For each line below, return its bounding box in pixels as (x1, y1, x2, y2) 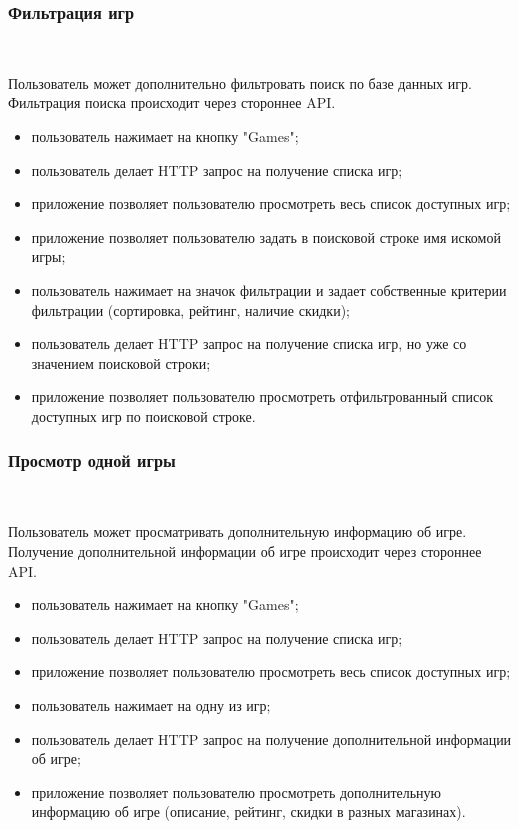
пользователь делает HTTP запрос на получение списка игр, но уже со (31, 333, 467, 354)
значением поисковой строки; (31, 352, 211, 373)
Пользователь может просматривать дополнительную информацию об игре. (8, 521, 467, 542)
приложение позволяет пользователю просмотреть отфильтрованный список (31, 386, 494, 407)
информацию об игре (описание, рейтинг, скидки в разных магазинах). (31, 801, 466, 822)
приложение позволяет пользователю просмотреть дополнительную (31, 781, 442, 802)
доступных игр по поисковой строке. (31, 405, 256, 426)
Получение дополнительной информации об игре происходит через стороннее (8, 540, 482, 561)
